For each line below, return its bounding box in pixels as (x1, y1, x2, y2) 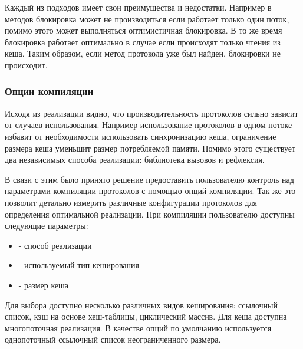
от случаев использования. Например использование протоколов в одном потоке (5, 118, 292, 131)
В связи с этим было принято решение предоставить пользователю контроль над (5, 173, 294, 185)
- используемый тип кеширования (18, 259, 139, 271)
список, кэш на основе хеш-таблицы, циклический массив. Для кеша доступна (5, 310, 287, 322)
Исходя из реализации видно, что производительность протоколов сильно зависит (5, 107, 298, 119)
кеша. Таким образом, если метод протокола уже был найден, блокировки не (5, 47, 281, 60)
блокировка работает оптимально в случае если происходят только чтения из (5, 35, 281, 48)
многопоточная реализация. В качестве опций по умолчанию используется (5, 321, 272, 334)
